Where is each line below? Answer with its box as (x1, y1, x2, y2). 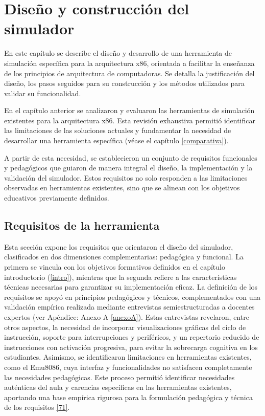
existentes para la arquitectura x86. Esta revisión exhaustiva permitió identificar (4, 115, 255, 125)
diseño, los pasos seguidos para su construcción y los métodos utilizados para (4, 78, 245, 89)
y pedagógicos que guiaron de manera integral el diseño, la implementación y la (4, 162, 253, 173)
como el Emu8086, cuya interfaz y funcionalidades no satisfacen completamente (4, 361, 252, 372)
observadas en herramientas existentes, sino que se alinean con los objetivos (4, 182, 240, 193)
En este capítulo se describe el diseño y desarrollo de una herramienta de (4, 48, 232, 58)
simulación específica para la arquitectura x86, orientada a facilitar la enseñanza (4, 57, 255, 68)
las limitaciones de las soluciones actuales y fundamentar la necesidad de (4, 125, 231, 136)
